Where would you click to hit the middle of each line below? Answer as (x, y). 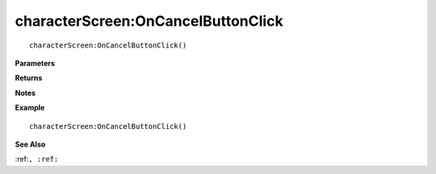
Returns (29, 78)
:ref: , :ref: (37, 159)
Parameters (35, 63)
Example (30, 108)
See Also (30, 144)
